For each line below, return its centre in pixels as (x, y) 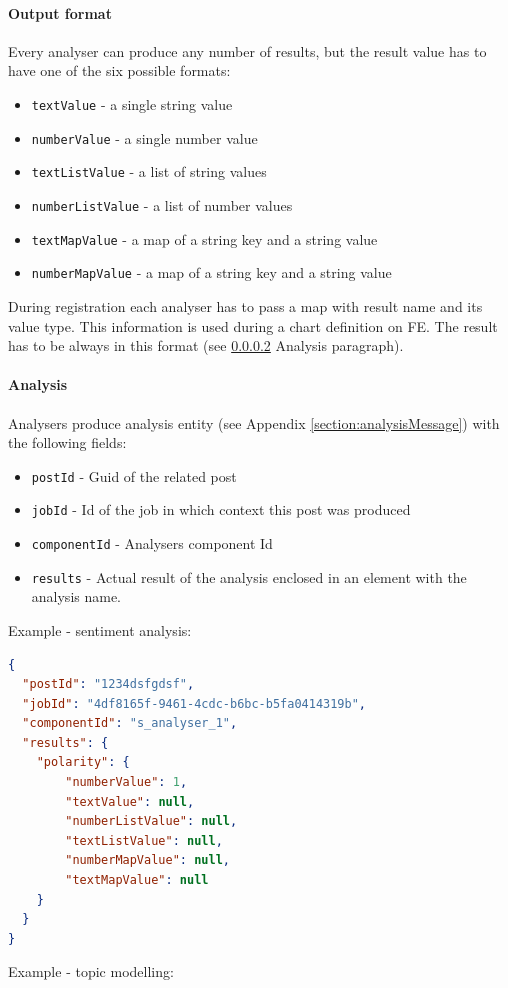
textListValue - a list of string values (149, 171)
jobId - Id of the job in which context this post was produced (221, 509)
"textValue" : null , (130, 801)
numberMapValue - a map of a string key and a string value (211, 272)
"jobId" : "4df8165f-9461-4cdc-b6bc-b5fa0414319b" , (194, 703)
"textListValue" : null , (144, 840)
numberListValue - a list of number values (162, 204)
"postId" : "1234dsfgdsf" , (108, 684)
